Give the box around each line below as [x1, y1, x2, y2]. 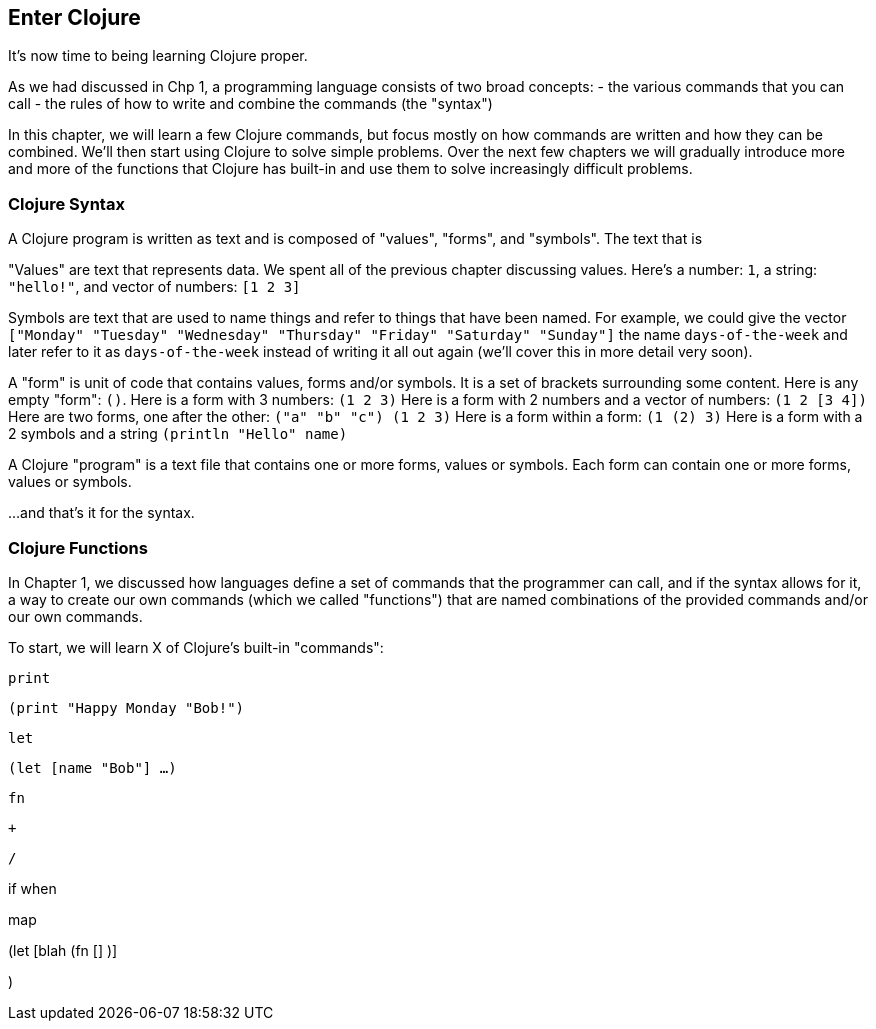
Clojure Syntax [8, 193, 125, 214]
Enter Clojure [8, 5, 141, 30]
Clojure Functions [8, 537, 148, 558]
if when [8, 879, 57, 897]
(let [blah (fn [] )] [8, 941, 118, 959]
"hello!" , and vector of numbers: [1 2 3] [8, 278, 301, 296]
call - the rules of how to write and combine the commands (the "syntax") [8, 95, 493, 113]
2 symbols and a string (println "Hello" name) [8, 425, 348, 443]
